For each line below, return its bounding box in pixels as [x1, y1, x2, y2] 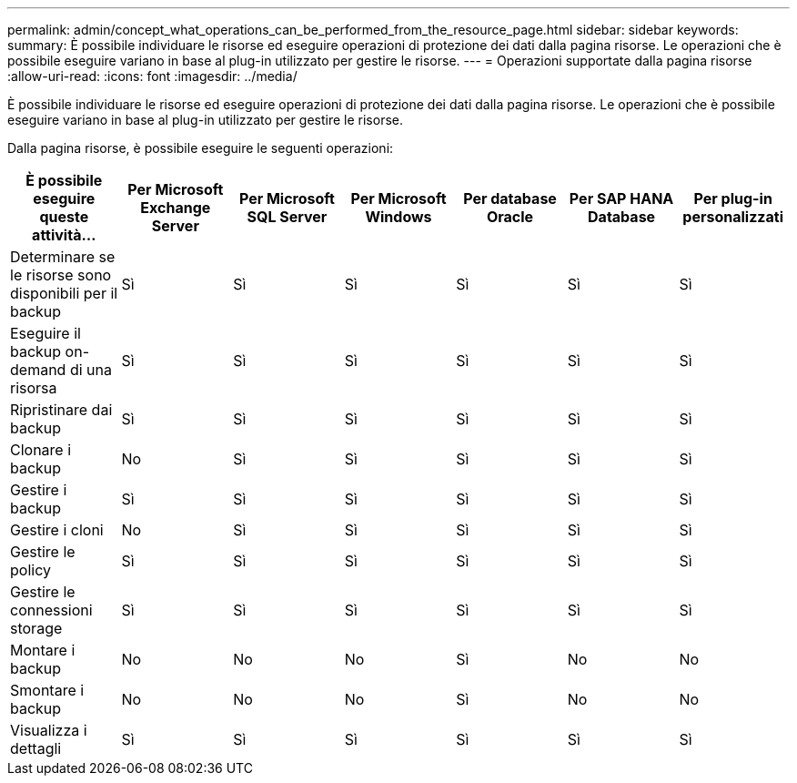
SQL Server [247, 208, 328, 226]
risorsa [10, 379, 57, 397]
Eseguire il [10, 324, 81, 342]
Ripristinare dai [10, 401, 113, 419]
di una [69, 361, 112, 379]
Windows [365, 208, 432, 226]
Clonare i [10, 441, 72, 459]
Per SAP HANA [569, 189, 674, 208]
